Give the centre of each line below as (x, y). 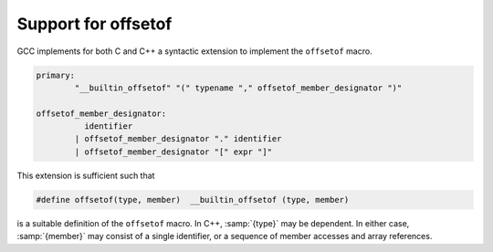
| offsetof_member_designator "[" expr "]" (173, 152)
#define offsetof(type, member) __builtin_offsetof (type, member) (193, 199)
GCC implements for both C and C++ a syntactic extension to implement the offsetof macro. (195, 51)
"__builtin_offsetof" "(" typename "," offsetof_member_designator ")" (238, 88)
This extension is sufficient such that (86, 175)
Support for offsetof (94, 24)
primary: (56, 75)
